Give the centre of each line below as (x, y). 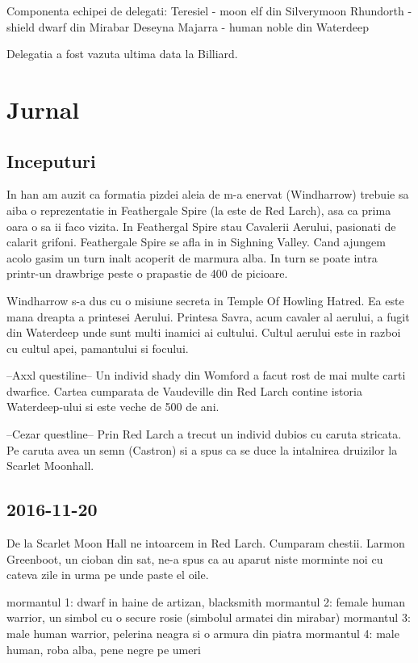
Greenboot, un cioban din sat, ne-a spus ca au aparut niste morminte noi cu (195, 558)
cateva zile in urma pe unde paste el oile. (108, 575)
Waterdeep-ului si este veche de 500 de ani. (113, 407)
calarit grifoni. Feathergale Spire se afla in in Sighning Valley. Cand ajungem (196, 242)
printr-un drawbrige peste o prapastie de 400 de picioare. (147, 273)
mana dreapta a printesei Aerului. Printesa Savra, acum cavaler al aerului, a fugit (208, 316)
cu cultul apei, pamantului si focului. (98, 348)
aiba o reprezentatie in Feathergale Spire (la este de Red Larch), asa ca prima (199, 210)
